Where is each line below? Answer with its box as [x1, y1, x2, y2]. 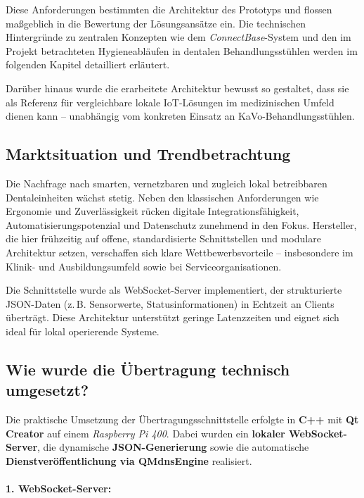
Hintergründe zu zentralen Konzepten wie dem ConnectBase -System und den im [6, 30, 351, 44]
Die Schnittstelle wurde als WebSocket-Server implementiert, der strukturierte [6, 282, 342, 297]
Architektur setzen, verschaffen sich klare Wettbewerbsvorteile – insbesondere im [6, 244, 353, 259]
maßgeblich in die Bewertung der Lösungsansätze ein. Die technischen [6, 15, 306, 30]
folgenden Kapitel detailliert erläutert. [6, 57, 170, 72]
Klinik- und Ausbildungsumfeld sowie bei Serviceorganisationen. [6, 259, 282, 273]
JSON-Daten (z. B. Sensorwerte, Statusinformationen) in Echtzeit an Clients [6, 296, 334, 311]
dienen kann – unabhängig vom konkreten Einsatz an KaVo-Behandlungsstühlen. [6, 108, 355, 123]
